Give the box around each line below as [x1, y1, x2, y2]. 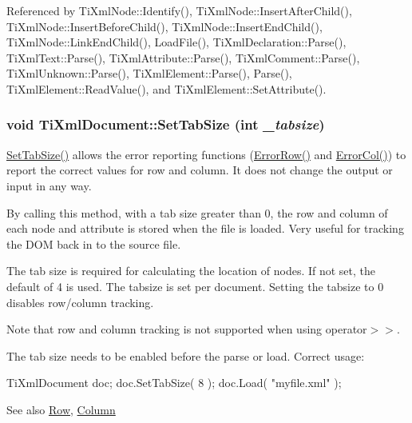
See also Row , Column [6, 401, 116, 417]
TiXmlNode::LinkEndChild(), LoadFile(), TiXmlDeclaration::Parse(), [6, 34, 347, 50]
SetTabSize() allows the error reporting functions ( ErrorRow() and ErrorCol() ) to [6, 146, 406, 162]
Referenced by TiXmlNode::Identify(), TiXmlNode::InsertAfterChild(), [6, 2, 352, 18]
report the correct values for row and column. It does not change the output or [6, 162, 393, 178]
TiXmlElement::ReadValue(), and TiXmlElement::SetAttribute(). [6, 80, 327, 97]
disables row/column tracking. [6, 293, 154, 310]
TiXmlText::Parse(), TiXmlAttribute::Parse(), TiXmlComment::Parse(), [6, 49, 360, 66]
